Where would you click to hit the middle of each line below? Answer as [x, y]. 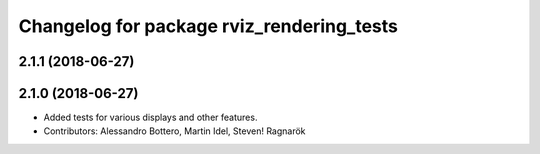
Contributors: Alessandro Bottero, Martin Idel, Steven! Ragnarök [174, 131]
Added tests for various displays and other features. [150, 117]
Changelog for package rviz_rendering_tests [208, 26]
